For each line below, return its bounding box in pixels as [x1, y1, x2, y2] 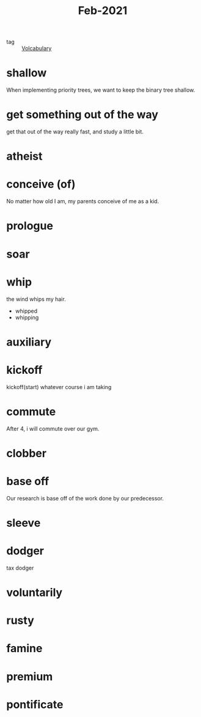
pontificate [6, 697, 64, 711]
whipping [15, 313, 39, 321]
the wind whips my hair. [6, 295, 66, 303]
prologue [6, 219, 54, 233]
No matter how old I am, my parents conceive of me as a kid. [6, 198, 159, 205]
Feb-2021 [78, 4, 128, 18]
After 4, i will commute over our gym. [6, 425, 100, 432]
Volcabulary [21, 45, 52, 52]
